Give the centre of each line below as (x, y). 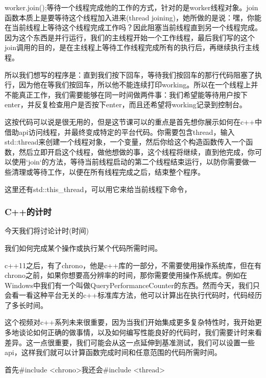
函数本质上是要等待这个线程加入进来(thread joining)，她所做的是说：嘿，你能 (133, 17)
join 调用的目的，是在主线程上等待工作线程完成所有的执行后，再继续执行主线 (132, 47)
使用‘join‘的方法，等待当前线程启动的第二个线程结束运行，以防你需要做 (130, 162)
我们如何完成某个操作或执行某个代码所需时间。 (83, 247)
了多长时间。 (26, 305)
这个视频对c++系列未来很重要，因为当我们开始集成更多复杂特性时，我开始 (130, 322)
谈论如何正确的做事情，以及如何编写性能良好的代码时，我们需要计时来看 (140, 332)
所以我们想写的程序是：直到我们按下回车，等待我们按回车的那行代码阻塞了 (130, 74)
